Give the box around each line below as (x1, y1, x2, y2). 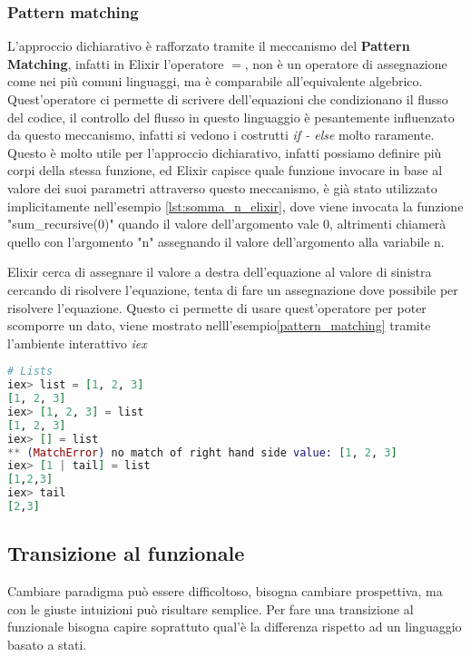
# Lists (7, 365, 54, 378)
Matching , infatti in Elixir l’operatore (7, 54, 224, 73)
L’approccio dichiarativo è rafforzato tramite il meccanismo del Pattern (7, 36, 410, 55)
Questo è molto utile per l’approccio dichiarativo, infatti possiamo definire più (7, 142, 442, 162)
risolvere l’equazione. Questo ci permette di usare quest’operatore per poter (7, 298, 427, 317)
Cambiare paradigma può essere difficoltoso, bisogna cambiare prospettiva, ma (7, 582, 443, 601)
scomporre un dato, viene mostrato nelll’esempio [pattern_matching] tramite (7, 316, 431, 335)
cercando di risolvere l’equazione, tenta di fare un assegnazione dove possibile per (7, 279, 458, 299)
